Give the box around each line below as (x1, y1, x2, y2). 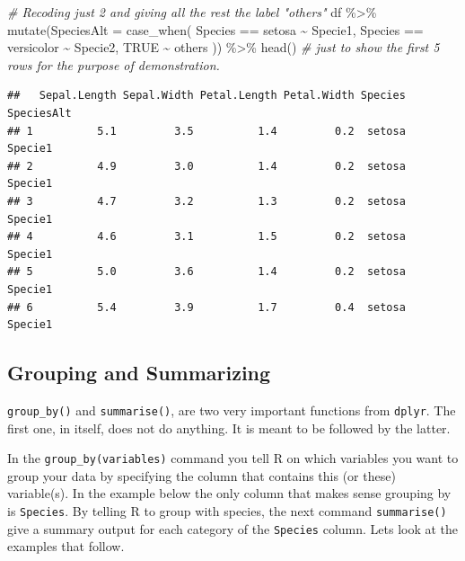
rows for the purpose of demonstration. (7, 55, 220, 74)
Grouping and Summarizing (7, 359, 271, 387)
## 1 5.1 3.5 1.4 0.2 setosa (7, 124, 406, 138)
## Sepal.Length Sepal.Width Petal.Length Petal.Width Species (7, 89, 406, 102)
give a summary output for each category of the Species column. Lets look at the (7, 519, 459, 538)
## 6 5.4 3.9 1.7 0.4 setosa (7, 300, 406, 314)
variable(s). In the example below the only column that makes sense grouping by (7, 484, 452, 503)
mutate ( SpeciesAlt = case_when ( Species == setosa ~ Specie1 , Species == (7, 20, 424, 39)
